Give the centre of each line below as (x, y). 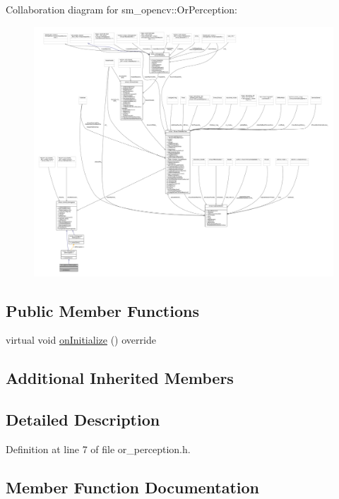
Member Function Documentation (133, 487)
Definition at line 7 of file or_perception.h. (98, 449)
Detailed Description (83, 420)
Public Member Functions (102, 310)
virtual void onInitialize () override (81, 340)
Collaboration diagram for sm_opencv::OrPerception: (121, 9)
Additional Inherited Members (120, 378)
